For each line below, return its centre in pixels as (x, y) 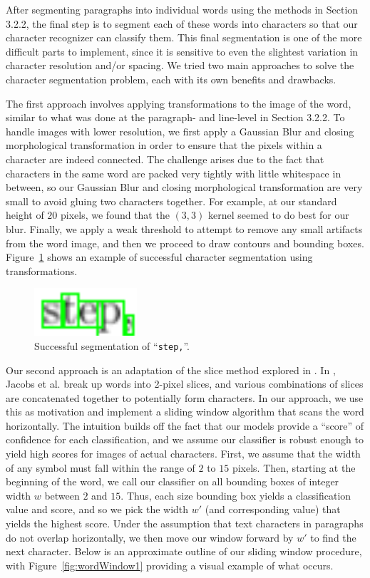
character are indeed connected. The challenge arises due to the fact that (165, 159)
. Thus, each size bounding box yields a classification (236, 495)
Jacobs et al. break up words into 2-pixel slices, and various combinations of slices (185, 384)
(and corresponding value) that (273, 509)
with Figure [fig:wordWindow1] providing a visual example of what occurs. (170, 565)
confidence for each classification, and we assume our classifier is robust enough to (185, 439)
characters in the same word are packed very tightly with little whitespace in (174, 173)
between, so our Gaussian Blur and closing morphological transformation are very (184, 187)
